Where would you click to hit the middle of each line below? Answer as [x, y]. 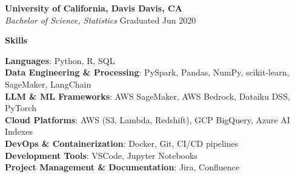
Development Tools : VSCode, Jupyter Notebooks [101, 155]
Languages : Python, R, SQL [60, 60]
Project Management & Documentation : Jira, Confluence [122, 167]
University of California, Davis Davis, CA [94, 8]
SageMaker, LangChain [48, 84]
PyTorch [21, 108]
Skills [16, 40]
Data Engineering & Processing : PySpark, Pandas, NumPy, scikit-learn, [147, 72]
